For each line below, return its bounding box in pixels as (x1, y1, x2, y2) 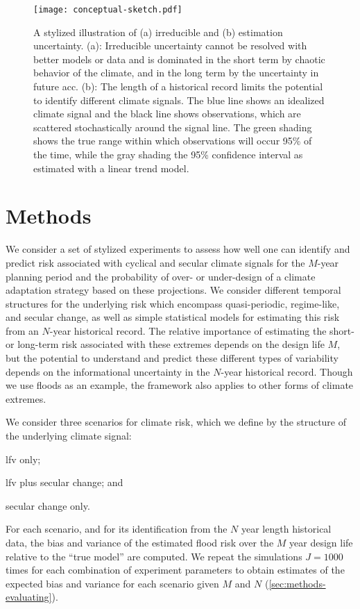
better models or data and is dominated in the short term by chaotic (33, 51, 325, 66)
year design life (289, 535, 353, 549)
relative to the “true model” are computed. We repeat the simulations (6, 549, 302, 563)
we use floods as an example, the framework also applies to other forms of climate (6, 378, 354, 392)
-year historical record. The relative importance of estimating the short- (49, 323, 354, 337)
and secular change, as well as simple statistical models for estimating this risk (6, 310, 340, 324)
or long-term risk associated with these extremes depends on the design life (6, 337, 325, 351)
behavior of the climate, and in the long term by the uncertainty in (33, 65, 319, 80)
